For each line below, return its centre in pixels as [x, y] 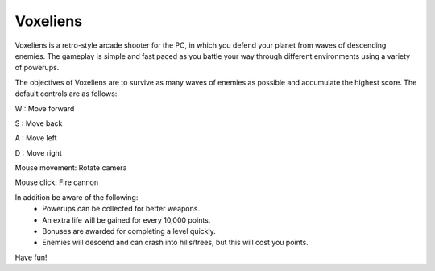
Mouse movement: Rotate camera [71, 168]
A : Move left [36, 138]
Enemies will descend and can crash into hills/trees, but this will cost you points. [176, 243]
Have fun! [31, 257]
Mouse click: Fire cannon [57, 182]
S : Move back [39, 123]
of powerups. [37, 68]
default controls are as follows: [66, 94]
